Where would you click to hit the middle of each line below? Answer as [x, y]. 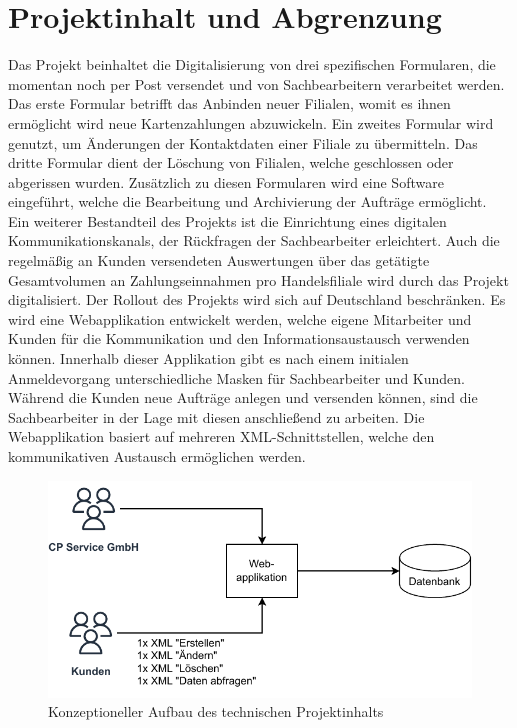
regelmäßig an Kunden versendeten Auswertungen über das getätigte [219, 260]
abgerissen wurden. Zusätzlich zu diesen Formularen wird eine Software [226, 181]
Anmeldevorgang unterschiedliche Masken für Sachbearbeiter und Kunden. [236, 377]
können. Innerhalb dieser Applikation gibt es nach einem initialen [208, 358]
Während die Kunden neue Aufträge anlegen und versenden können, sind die [243, 397]
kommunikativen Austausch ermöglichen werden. [157, 456]
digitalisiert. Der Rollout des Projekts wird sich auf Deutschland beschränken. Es [257, 299]
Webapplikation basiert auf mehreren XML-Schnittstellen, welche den [221, 436]
